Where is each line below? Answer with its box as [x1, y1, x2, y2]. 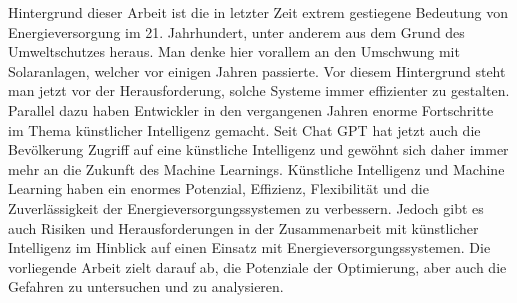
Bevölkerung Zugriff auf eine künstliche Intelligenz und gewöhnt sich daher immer [8, 139, 509, 160]
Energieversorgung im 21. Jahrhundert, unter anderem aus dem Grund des [8, 21, 465, 42]
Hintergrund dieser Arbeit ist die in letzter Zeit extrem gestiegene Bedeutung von [8, 2, 508, 22]
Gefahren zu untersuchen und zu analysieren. [8, 276, 284, 297]
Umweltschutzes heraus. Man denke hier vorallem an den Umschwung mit [8, 41, 460, 62]
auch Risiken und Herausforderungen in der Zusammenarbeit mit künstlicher [8, 217, 479, 238]
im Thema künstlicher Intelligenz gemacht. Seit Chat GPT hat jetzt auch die [8, 119, 481, 140]
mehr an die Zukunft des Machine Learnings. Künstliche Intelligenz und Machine [8, 158, 505, 179]
